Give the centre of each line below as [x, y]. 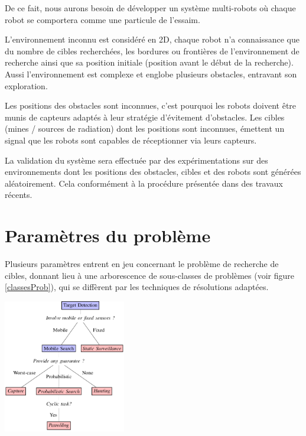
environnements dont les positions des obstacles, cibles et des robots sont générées [153, 172]
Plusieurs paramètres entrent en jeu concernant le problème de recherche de [142, 264]
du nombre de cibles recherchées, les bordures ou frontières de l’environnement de [152, 51]
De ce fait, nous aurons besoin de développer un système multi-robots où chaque [150, 8]
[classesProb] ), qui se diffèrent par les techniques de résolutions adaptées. [137, 287]
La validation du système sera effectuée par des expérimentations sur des [136, 160]
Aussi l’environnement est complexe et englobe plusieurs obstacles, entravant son [151, 74]
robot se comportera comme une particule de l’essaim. [102, 19]
